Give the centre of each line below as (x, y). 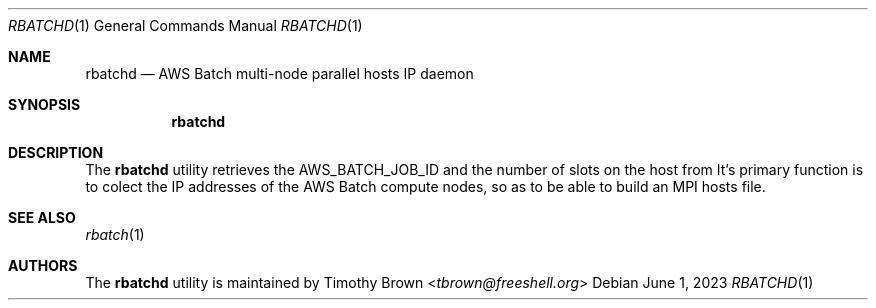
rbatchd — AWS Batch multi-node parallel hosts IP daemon (279, 73)
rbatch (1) (115, 234)
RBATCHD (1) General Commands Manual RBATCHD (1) (185, 25)
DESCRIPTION (56, 152)
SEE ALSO (42, 217)
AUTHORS (43, 265)
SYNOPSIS (44, 104)
